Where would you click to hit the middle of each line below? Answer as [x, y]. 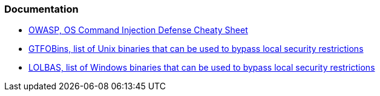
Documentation [41, 9]
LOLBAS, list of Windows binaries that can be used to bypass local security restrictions [202, 68]
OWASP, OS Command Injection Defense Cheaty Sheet [138, 30]
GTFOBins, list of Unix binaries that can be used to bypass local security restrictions [196, 49]
